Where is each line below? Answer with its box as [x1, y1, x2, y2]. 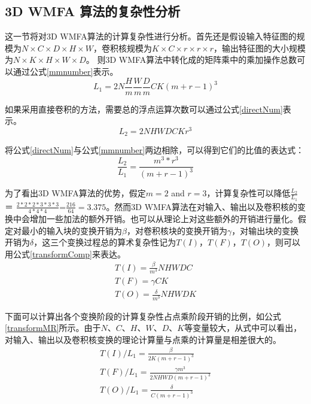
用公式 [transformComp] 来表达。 [5, 247, 126, 260]
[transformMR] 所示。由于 [5, 321, 101, 334]
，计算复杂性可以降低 [206, 187, 291, 199]
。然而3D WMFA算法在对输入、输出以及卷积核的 [106, 200, 298, 212]
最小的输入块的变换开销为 [21, 224, 122, 236]
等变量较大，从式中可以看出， [184, 321, 302, 334]
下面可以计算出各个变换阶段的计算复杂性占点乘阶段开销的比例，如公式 [5, 309, 281, 322]
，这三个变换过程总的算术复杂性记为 [33, 236, 176, 248]
